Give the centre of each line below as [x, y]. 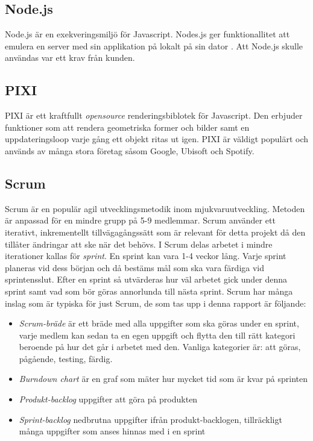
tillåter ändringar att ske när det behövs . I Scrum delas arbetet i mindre [139, 244]
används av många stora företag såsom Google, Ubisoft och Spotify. [130, 150]
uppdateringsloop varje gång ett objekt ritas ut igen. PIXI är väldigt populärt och [157, 139]
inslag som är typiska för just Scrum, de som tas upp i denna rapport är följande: [156, 303]
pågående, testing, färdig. [66, 358]
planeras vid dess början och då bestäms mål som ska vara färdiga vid [135, 267]
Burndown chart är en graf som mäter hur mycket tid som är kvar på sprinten [163, 379]
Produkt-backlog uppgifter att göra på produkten [108, 399]
